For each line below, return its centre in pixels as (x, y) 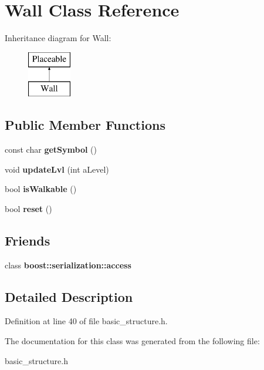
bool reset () (28, 208)
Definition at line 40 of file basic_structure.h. (86, 321)
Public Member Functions (85, 125)
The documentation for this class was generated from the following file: (132, 341)
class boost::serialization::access (68, 265)
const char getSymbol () (51, 149)
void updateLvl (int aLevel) (57, 169)
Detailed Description (69, 296)
